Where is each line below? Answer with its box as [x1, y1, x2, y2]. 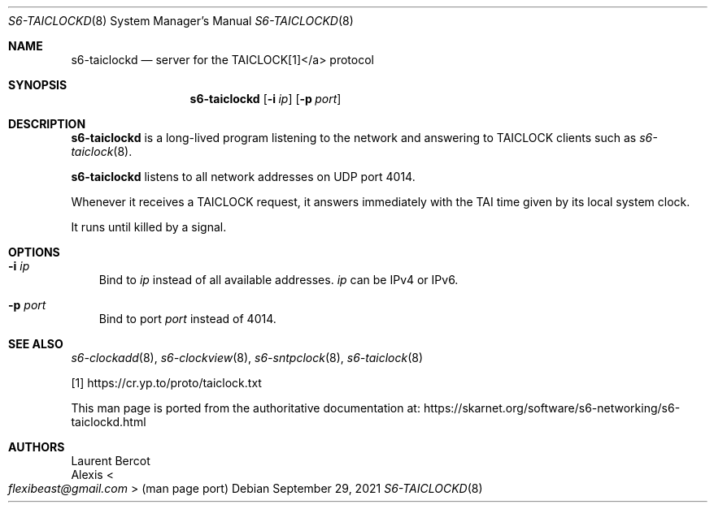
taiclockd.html [71, 415, 146, 429]
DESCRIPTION [8, 117, 86, 131]
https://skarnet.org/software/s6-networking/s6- [423, 401, 681, 415]
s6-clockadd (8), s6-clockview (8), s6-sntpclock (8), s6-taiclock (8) [71, 351, 424, 364]
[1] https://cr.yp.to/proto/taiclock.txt [71, 376, 262, 390]
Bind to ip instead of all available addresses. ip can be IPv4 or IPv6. [98, 273, 459, 287]
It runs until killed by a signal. [71, 220, 227, 234]
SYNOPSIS [8, 78, 67, 92]
